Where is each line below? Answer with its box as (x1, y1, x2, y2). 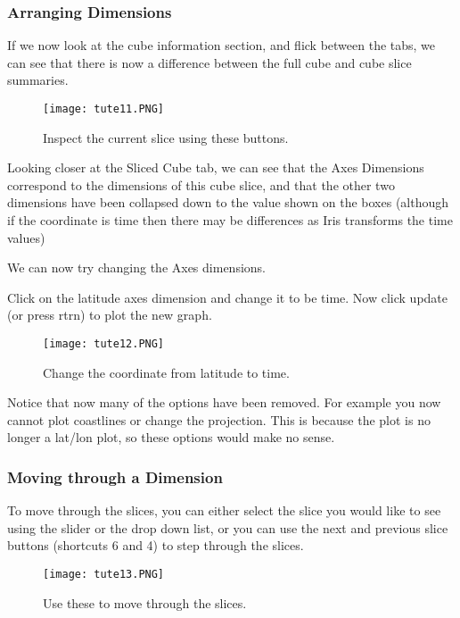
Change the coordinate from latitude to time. (43, 363, 290, 381)
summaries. (7, 71, 69, 89)
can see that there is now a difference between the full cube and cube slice (7, 53, 412, 71)
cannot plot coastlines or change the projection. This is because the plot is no (7, 410, 431, 429)
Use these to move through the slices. (43, 593, 247, 612)
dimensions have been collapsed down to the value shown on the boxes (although (7, 193, 449, 212)
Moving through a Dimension (7, 465, 223, 488)
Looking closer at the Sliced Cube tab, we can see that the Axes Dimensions (7, 158, 424, 177)
